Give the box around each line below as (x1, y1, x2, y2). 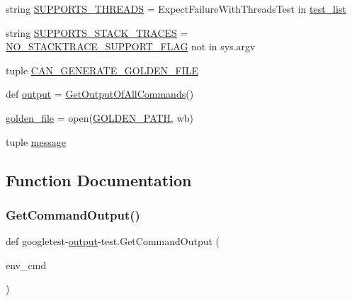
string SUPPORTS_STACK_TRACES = (6, 25, 188, 40)
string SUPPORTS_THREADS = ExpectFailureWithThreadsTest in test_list (6, 1, 346, 16)
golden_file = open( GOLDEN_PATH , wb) (6, 110, 194, 125)
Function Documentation (6, 169, 192, 191)
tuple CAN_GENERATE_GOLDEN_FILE (6, 62, 199, 77)
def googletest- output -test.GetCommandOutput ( (6, 234, 220, 249)
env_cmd (6, 257, 47, 272)
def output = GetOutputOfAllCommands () (6, 86, 194, 101)
